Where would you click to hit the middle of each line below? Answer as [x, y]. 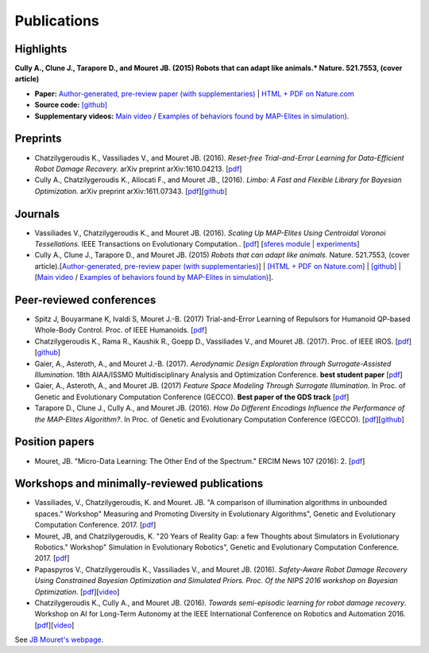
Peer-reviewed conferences [85, 299]
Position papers [54, 442]
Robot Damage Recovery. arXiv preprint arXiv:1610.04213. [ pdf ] [138, 169]
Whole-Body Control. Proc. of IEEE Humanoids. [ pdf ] [121, 330]
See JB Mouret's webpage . [59, 639]
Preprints [39, 139]
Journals [37, 214]
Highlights [41, 49]
